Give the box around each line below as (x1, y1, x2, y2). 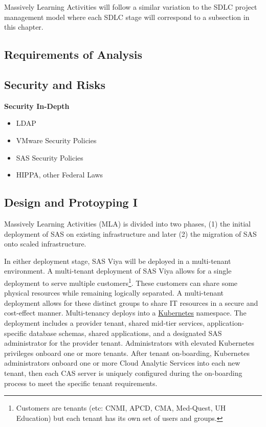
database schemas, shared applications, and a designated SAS (29, 327, 222, 338)
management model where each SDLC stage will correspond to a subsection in (4, 11, 250, 22)
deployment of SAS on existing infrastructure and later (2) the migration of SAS (4, 228, 257, 239)
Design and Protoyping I (4, 194, 138, 210)
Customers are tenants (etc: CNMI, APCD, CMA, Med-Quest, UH (16, 402, 226, 413)
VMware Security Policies (16, 134, 97, 145)
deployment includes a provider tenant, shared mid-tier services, (4, 317, 205, 328)
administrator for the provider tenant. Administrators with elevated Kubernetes (4, 338, 255, 348)
